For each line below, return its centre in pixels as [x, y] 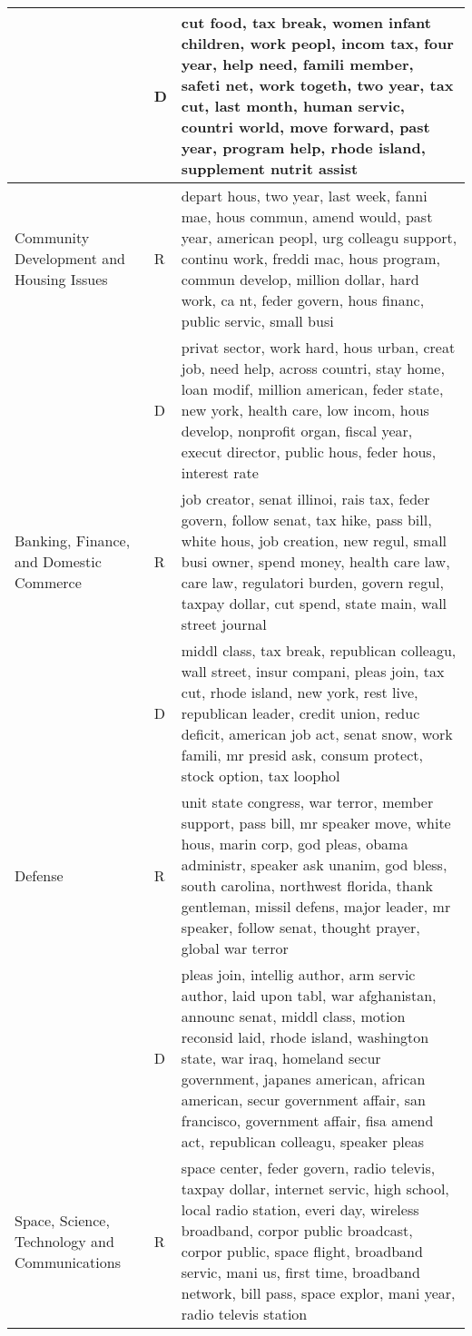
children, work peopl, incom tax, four [317, 43]
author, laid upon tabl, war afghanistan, [309, 995]
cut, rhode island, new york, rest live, [300, 692]
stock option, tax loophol [261, 776]
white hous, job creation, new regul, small [314, 540]
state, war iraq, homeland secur [281, 1058]
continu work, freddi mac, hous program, [310, 258]
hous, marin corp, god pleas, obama [295, 844]
